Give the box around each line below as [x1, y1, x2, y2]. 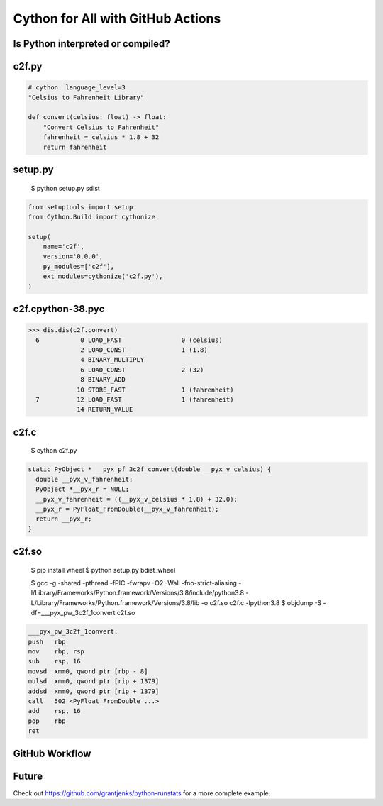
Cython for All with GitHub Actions [13, 11, 221, 26]
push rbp [28, 637, 66, 646]
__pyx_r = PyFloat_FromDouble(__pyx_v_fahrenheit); [35, 504, 219, 513]
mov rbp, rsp [28, 648, 85, 656]
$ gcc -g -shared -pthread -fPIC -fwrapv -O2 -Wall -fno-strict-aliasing [30, 579, 238, 587]
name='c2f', [43, 243, 85, 251]
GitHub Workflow [13, 747, 91, 759]
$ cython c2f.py [30, 446, 77, 455]
